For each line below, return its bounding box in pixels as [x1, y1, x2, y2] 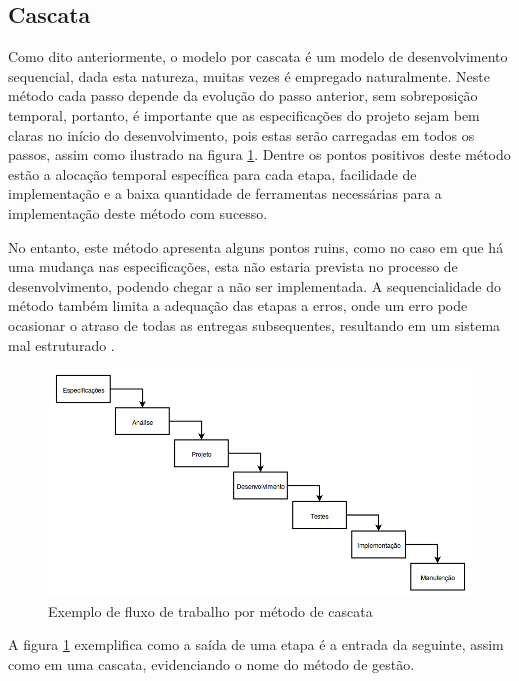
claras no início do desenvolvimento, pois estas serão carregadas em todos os [8, 124, 475, 145]
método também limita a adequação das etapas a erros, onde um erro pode [8, 295, 468, 316]
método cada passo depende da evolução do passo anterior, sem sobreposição [8, 85, 478, 106]
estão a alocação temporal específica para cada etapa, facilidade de [8, 163, 417, 184]
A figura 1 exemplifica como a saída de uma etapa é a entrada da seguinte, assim [8, 634, 504, 655]
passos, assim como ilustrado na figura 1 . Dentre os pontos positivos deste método [8, 144, 511, 165]
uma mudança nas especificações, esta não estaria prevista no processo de [8, 256, 458, 277]
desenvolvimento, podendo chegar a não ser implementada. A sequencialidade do [8, 275, 502, 296]
